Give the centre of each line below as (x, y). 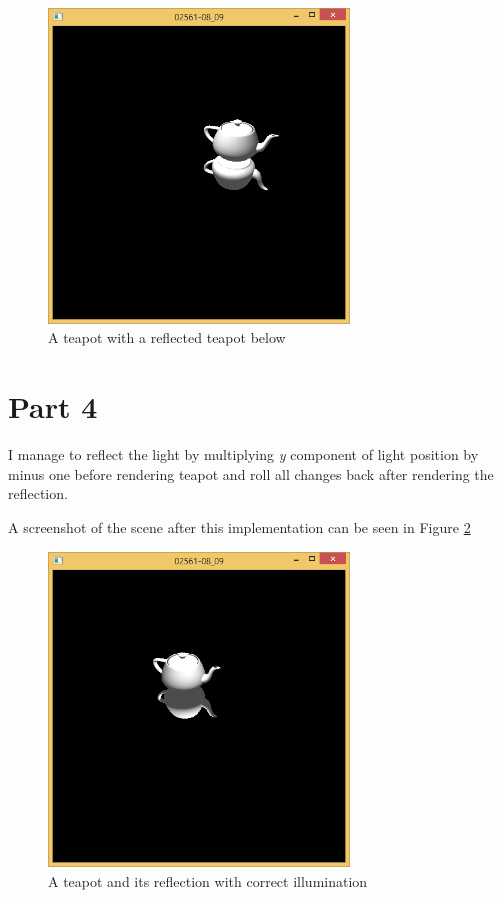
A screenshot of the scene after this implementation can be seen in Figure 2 (239, 526)
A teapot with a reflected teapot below (167, 337)
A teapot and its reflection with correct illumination (208, 880)
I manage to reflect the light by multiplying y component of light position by (243, 454)
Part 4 (53, 406)
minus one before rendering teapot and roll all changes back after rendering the (251, 473)
